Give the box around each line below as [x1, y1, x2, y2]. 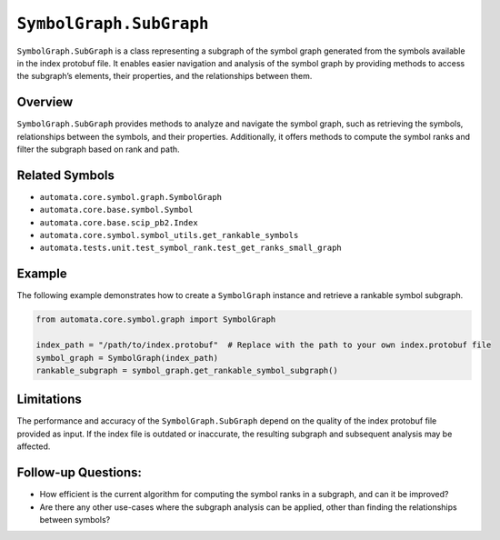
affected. [16, 441, 51, 452]
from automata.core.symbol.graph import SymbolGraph [35, 315, 276, 325]
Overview [16, 95, 74, 110]
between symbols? [39, 514, 111, 525]
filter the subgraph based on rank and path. [16, 144, 181, 155]
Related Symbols [16, 167, 115, 183]
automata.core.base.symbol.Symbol [39, 205, 194, 215]
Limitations [16, 392, 82, 407]
